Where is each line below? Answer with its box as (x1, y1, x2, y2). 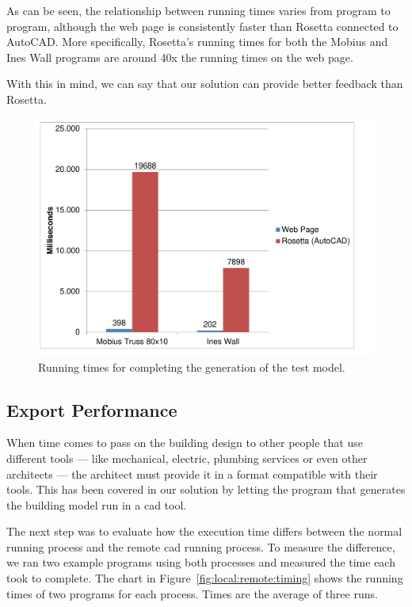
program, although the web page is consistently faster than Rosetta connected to (6, 17, 399, 34)
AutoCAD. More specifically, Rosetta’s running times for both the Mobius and (6, 33, 388, 50)
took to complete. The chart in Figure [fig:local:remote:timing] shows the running (6, 570, 403, 586)
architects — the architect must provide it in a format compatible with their (6, 465, 378, 482)
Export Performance (6, 397, 177, 422)
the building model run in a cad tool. (6, 496, 187, 513)
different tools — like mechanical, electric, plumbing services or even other (6, 449, 368, 466)
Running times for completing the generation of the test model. (38, 358, 345, 375)
